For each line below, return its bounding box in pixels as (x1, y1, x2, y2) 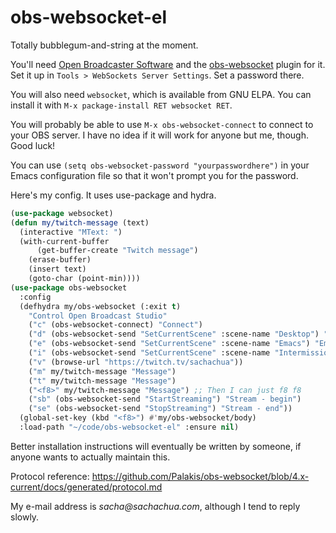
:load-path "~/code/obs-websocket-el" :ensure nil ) (19, 422, 240, 433)
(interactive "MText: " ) (19, 227, 123, 237)
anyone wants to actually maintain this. (10, 451, 171, 463)
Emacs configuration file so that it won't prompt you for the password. (10, 169, 299, 181)
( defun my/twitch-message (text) (10, 217, 150, 228)
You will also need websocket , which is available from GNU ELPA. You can (10, 88, 312, 100)
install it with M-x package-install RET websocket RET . (10, 99, 233, 111)
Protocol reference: (10, 470, 90, 482)
